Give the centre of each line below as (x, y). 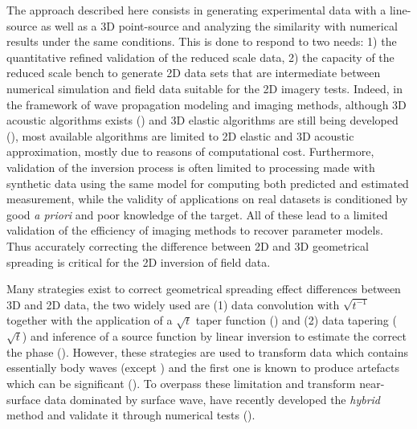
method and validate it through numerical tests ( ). (131, 415)
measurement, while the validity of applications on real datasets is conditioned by (207, 199)
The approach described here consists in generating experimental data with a (196, 10)
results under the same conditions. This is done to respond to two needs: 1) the (202, 41)
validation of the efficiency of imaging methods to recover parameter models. (195, 230)
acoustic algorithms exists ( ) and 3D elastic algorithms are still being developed (202, 120)
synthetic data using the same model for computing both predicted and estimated (208, 183)
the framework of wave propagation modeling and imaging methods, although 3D (206, 104)
